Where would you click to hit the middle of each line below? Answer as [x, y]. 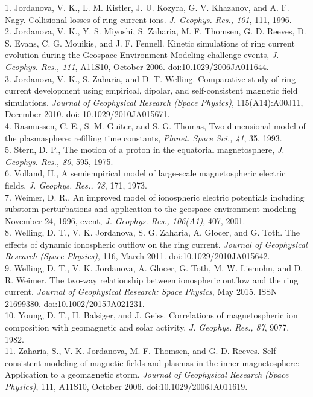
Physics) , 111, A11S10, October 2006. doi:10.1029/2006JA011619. [126, 386]
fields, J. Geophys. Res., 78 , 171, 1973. [76, 185]
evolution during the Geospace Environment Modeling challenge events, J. [142, 55]
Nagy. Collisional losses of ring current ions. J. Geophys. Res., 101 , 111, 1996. [148, 19]
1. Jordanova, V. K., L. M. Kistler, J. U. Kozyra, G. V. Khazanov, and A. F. [147, 7]
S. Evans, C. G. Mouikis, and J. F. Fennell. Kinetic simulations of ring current [150, 43]
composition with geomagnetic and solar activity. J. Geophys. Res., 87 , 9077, [147, 327]
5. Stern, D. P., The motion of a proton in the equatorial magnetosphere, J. [145, 150]
